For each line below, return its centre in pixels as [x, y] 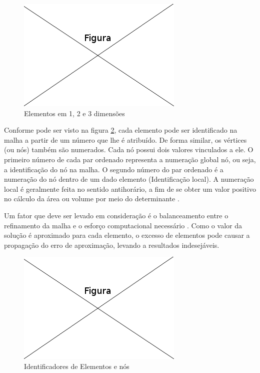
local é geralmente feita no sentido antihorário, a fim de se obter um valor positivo [130, 189]
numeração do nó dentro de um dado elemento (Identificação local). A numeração [129, 179]
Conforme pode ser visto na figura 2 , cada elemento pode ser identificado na [121, 130]
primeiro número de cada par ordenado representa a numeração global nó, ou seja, [130, 159]
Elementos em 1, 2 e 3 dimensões [74, 113]
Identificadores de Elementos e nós [77, 366]
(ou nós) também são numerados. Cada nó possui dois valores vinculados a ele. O [129, 149]
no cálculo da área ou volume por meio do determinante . [92, 199]
